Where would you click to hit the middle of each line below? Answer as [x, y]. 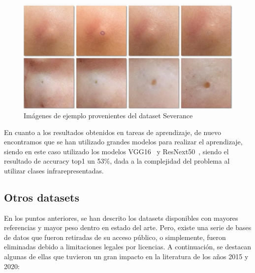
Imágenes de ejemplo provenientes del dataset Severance [108, 115]
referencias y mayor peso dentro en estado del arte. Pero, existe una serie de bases [128, 227]
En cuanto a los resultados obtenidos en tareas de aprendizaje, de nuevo [112, 132]
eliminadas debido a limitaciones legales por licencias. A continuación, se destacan [128, 247]
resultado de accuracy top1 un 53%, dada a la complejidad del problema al [117, 161]
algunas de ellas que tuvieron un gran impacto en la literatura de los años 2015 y [126, 256]
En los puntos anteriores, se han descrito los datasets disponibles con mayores [121, 218]
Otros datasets [42, 197]
